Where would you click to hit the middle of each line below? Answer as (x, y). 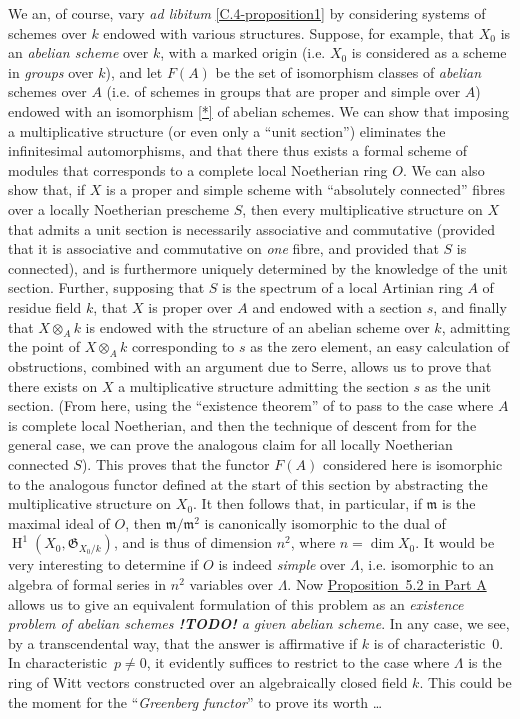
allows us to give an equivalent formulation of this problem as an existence (236, 603)
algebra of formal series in (87, 584)
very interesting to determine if (103, 564)
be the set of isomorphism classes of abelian (348, 71)
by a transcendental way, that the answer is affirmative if (183, 642)
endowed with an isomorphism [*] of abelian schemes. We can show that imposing (258, 110)
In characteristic (57, 662)
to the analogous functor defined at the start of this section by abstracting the (248, 483)
